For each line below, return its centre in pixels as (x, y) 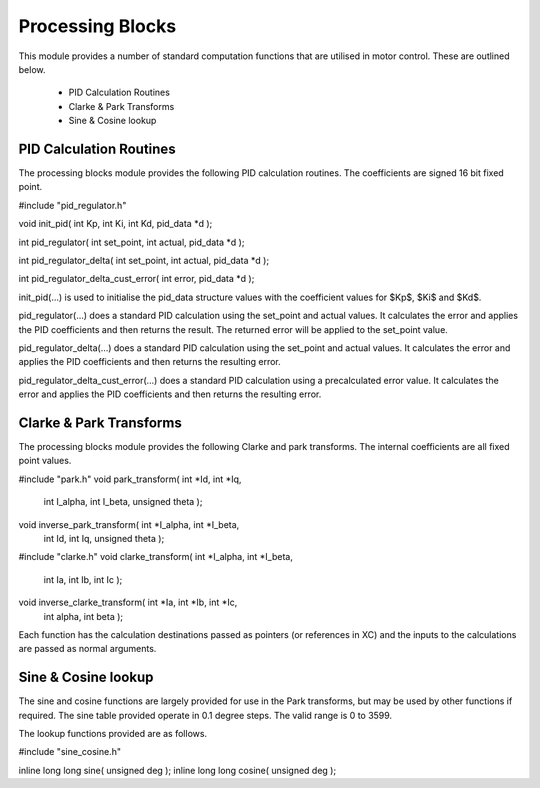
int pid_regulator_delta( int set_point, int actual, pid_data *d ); (144, 260)
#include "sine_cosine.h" (70, 752)
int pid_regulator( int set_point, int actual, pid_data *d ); (131, 242)
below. (32, 69)
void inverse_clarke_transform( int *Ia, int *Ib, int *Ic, (128, 602)
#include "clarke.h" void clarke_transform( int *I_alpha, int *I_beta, (156, 557)
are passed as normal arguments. (87, 649)
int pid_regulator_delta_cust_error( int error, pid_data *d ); (136, 279)
